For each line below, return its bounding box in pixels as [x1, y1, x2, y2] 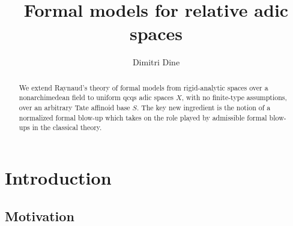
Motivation [5, 206, 74, 225]
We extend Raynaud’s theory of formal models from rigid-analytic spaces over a [19, 82, 268, 92]
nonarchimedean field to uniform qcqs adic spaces [19, 92, 174, 103]
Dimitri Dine [132, 56, 180, 68]
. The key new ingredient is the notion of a [136, 103, 271, 113]
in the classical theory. [32, 122, 102, 132]
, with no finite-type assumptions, [181, 92, 287, 103]
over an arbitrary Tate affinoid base [19, 103, 130, 113]
